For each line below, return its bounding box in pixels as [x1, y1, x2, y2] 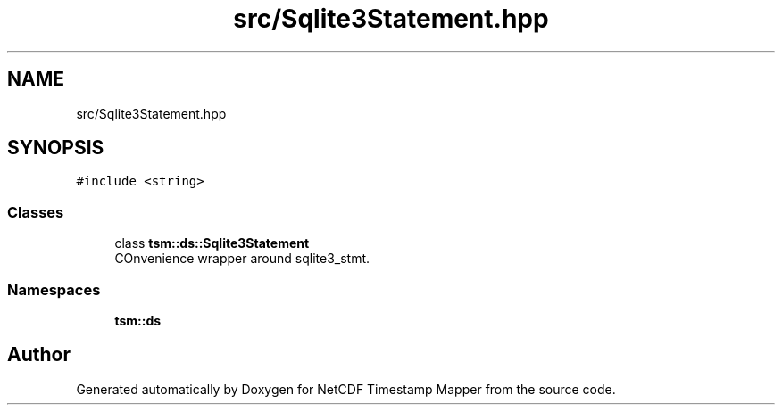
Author [7, 343, 71, 367]
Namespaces [7, 280, 101, 299]
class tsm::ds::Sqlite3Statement [114, 235, 310, 251]
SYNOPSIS [7, 136, 104, 160]
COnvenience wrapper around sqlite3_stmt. [114, 251, 370, 267]
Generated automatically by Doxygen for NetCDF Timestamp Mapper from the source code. [76, 381, 616, 397]
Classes [7, 202, 64, 221]
